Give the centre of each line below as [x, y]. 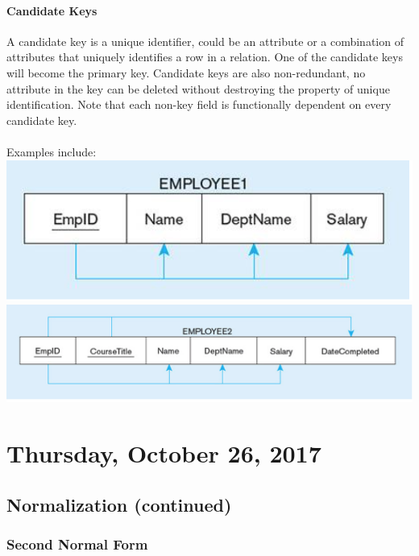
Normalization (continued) [119, 504]
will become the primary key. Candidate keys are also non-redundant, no [186, 72]
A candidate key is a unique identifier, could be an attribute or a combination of [205, 41]
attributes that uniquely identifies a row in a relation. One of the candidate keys [205, 57]
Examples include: [52, 151]
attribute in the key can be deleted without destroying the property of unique [198, 88]
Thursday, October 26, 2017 [164, 453]
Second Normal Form [77, 544]
